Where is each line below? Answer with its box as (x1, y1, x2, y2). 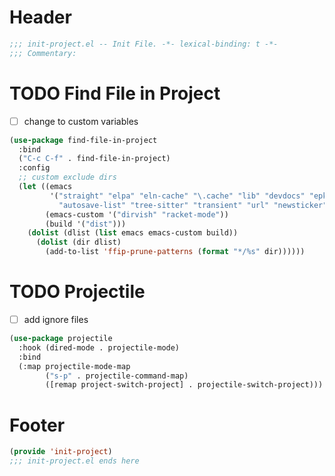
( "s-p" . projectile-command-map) (45, 371, 189, 381)
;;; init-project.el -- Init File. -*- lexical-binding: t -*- (9, 39, 279, 49)
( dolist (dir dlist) (35, 237, 122, 248)
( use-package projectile (9, 334, 113, 344)
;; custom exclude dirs (18, 172, 117, 183)
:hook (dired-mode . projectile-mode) (18, 342, 181, 353)
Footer (9, 414, 66, 436)
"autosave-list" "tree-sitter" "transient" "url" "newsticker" (58, 200, 328, 210)
